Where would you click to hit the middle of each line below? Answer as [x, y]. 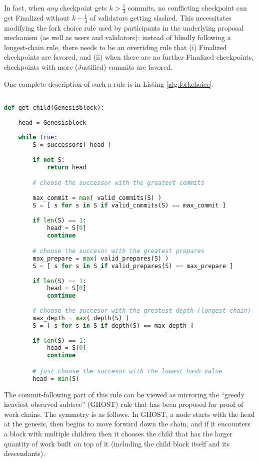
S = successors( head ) [72, 145]
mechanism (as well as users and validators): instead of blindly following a [117, 37]
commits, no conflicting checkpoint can [187, 8]
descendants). [25, 453]
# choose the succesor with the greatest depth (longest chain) [142, 311]
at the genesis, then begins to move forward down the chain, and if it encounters [127, 424]
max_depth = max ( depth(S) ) [81, 318]
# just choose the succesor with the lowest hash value [127, 371]
